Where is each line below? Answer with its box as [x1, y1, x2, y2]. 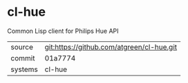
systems [10, 64, 38, 74]
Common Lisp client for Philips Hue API [7, 27, 119, 35]
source [10, 42, 33, 51]
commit [10, 53, 35, 62]
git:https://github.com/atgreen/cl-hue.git [44, 42, 178, 51]
